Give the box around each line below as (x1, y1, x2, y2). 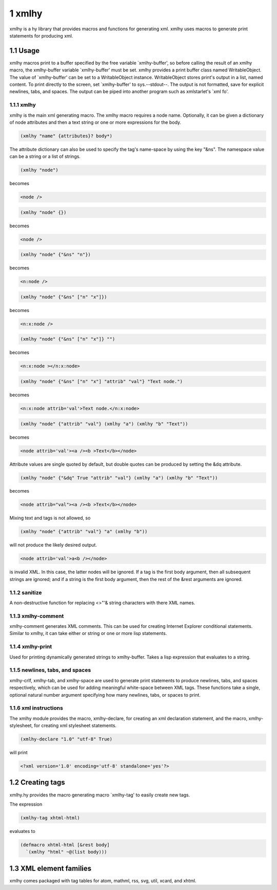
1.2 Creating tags (9, 778, 65, 787)
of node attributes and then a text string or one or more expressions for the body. (9, 119, 182, 125)
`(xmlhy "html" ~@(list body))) (26, 849, 107, 855)
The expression (9, 801, 43, 807)
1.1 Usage (9, 46, 40, 55)
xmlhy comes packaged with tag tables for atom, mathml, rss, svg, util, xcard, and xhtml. (9, 877, 197, 884)
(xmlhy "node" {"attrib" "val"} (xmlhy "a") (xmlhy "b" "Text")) (20, 421, 188, 427)
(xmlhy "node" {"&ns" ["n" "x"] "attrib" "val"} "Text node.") (20, 378, 183, 385)
